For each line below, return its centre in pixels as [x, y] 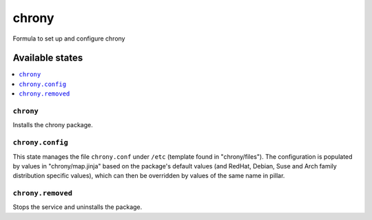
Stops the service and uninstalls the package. [77, 207]
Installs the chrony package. [53, 125]
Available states [48, 58]
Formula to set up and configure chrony [69, 38]
